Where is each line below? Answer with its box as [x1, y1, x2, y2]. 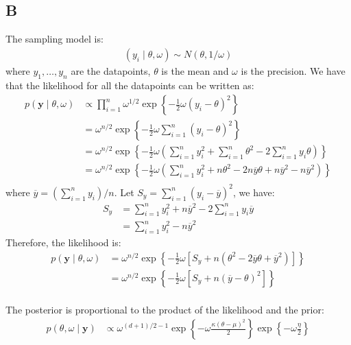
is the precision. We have [241, 63, 346, 78]
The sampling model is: [5, 32, 104, 46]
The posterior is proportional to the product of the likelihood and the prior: [5, 302, 324, 316]
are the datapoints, [71, 63, 151, 78]
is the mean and [161, 63, 229, 78]
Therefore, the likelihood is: [5, 235, 121, 249]
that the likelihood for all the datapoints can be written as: [5, 78, 254, 92]
